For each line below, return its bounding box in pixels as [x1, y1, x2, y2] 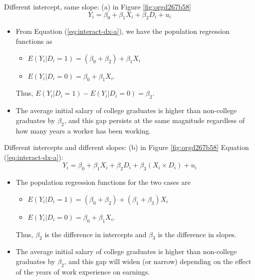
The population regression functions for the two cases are [15, 177, 191, 187]
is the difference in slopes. [158, 229, 237, 239]
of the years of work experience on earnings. [15, 266, 150, 277]
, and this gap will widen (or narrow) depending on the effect [64, 256, 252, 266]
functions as [15, 35, 52, 46]
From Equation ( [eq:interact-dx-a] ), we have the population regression [15, 26, 230, 36]
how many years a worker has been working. [15, 125, 151, 136]
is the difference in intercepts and [44, 229, 147, 239]
